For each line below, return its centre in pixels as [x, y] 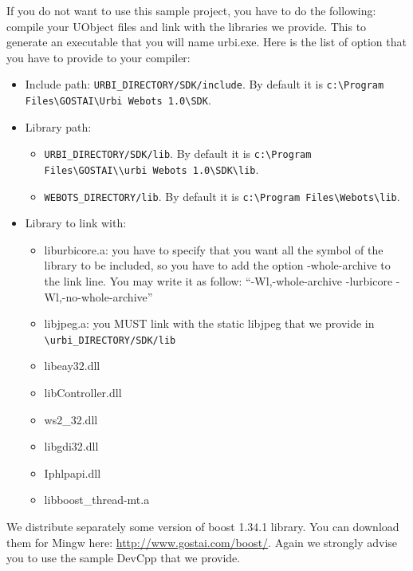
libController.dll [83, 393]
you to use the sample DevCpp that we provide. [124, 558]
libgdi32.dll [71, 446]
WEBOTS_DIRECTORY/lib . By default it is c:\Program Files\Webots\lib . [222, 196]
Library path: [58, 126]
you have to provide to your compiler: [98, 57]
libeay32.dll [72, 366]
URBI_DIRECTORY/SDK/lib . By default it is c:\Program [178, 154]
